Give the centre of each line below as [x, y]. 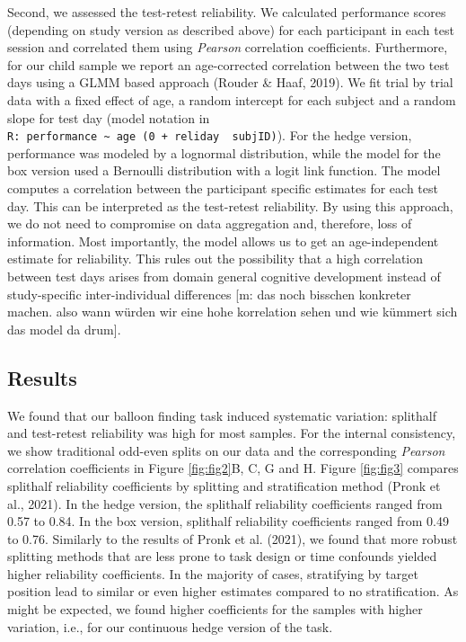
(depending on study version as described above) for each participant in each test [231, 29]
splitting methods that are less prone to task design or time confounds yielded [222, 556]
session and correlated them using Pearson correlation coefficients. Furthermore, [228, 47]
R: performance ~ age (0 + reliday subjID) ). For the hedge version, [210, 135]
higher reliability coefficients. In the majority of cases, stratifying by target [213, 573]
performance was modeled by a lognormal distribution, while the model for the [224, 152]
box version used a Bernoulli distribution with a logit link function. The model [224, 170]
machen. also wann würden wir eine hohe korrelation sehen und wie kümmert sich [233, 312]
